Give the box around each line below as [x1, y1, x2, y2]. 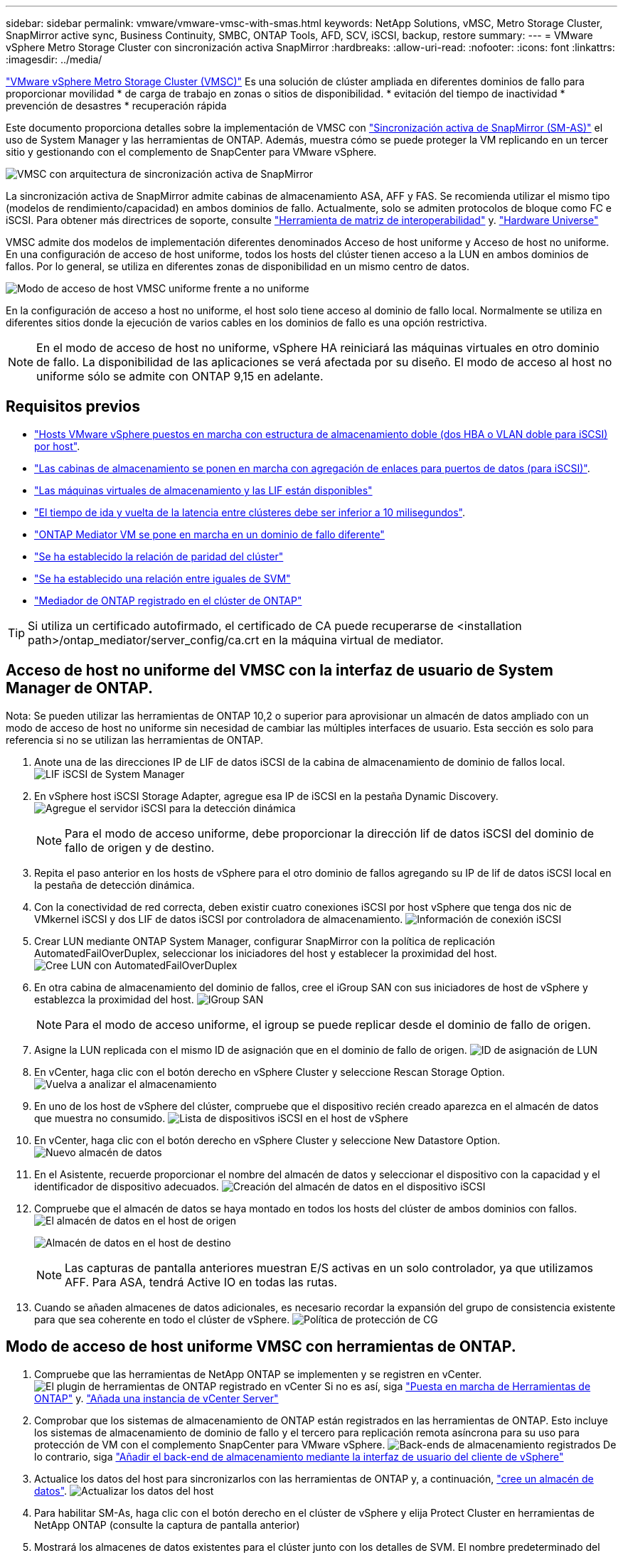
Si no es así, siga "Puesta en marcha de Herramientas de [324, 1379, 591, 1392]
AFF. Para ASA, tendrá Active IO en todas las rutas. [65, 1274, 338, 1289]
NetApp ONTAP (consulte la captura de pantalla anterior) [34, 1518, 300, 1531]
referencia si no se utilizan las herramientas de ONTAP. [6, 733, 263, 746]
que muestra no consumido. [34, 1111, 166, 1124]
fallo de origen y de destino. [65, 840, 215, 855]
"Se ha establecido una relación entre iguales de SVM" [34, 572, 291, 585]
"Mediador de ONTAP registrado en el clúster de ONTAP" [34, 594, 302, 607]
